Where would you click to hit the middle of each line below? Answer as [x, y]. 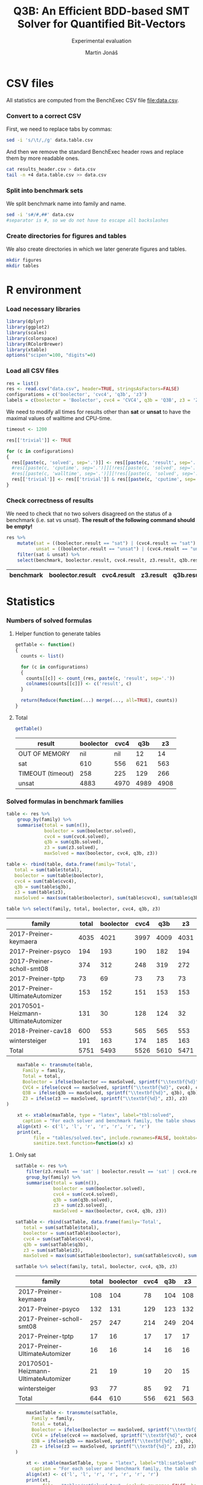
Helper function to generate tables [58, 633]
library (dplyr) [25, 322]
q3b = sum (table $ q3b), [43, 887]
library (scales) [27, 332]
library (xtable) [27, 349]
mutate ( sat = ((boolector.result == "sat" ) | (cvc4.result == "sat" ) [107, 543]
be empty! [20, 527]
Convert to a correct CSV [44, 116]
